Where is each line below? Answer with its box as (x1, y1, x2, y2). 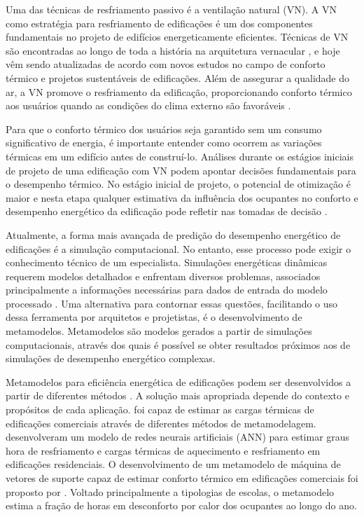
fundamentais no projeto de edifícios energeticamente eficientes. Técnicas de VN (6, 29, 349, 44)
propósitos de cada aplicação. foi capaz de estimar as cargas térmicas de (6, 402, 314, 417)
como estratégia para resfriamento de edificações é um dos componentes (6, 15, 313, 30)
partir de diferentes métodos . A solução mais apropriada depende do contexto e (6, 388, 349, 403)
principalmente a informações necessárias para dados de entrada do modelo (6, 282, 328, 297)
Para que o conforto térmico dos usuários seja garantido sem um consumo (6, 121, 322, 136)
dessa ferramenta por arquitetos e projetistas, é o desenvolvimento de (6, 310, 302, 324)
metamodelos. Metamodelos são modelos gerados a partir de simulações (6, 324, 312, 338)
